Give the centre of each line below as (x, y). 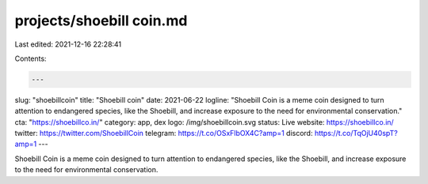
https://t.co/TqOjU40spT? (356, 133)
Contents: (31, 58)
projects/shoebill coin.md (101, 21)
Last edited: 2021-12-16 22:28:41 (68, 44)
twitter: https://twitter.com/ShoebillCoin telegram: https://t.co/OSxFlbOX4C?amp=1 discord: (164, 133)
